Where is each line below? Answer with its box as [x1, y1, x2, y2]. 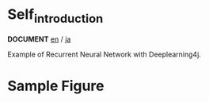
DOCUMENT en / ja [7, 34, 71, 44]
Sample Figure [7, 77, 104, 95]
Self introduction [7, 5, 104, 26]
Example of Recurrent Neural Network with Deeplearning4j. [7, 49, 201, 59]
